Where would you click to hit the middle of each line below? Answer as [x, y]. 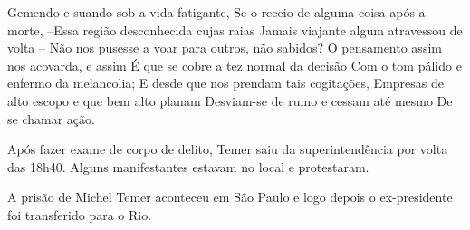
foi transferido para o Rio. [80, 214]
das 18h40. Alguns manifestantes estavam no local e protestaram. [188, 166]
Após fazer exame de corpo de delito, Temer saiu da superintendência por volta [228, 149]
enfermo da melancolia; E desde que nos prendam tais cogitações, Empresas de [225, 83]
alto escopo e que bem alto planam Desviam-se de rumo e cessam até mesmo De [230, 100]
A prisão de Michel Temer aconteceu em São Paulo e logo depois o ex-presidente [230, 197]
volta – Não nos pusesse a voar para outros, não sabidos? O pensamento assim [225, 48]
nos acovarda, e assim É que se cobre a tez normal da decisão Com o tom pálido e [235, 65]
